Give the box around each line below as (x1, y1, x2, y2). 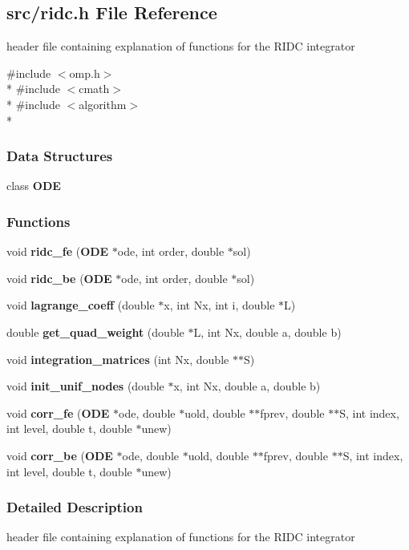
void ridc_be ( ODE (6, 269, 112, 286)
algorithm (79, 95, 127, 112)
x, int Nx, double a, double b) (173, 378, 321, 394)
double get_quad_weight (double (6, 323, 184, 340)
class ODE (6, 177, 61, 194)
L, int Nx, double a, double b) (193, 323, 342, 340)
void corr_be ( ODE (6, 447, 113, 463)
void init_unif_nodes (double (6, 378, 164, 394)
